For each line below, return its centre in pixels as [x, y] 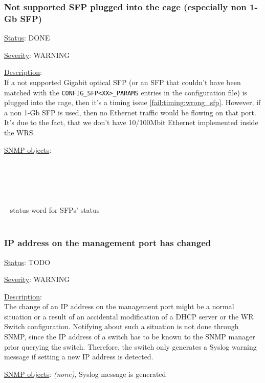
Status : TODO [27, 262]
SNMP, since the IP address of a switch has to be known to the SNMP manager [130, 337]
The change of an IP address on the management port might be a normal [119, 306]
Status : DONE [27, 38]
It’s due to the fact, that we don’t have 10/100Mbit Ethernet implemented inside [131, 122]
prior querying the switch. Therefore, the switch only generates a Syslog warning [130, 346]
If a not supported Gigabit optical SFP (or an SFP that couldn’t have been [123, 82]
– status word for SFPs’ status [52, 210]
